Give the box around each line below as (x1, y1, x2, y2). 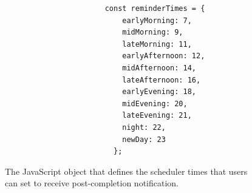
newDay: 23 (122, 135, 166, 144)
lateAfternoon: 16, (122, 75, 201, 84)
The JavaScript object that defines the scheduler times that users (5, 164, 248, 177)
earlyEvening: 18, (122, 87, 196, 96)
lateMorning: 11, (122, 39, 192, 49)
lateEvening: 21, (122, 111, 192, 120)
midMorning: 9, (122, 28, 183, 37)
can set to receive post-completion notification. (5, 177, 179, 189)
